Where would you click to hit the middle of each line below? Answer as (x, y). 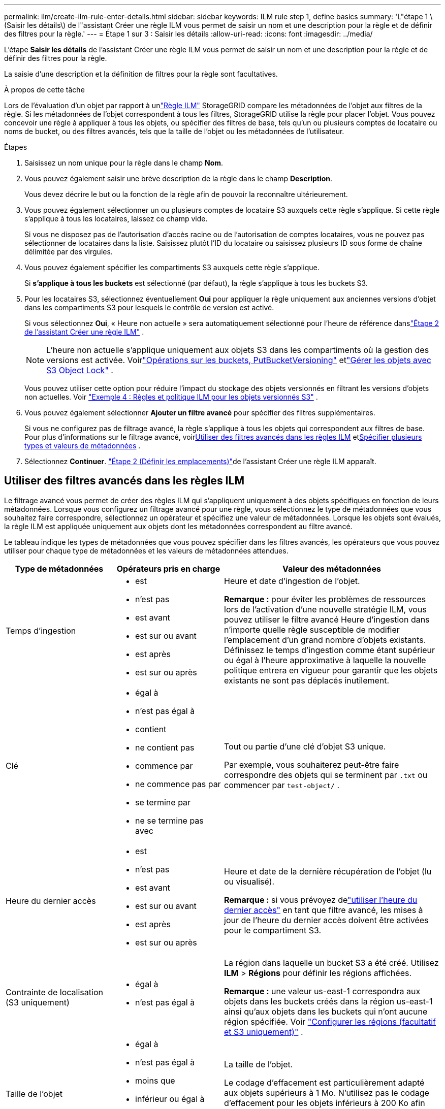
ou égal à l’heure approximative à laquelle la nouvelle (325, 660)
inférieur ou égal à (170, 1099)
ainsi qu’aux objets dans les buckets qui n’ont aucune (326, 1011)
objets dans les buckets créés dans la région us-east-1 (328, 1001)
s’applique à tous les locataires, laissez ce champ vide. (116, 219)
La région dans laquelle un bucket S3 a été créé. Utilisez (331, 963)
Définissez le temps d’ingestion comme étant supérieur (330, 650)
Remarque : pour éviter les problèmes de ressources (325, 599)
